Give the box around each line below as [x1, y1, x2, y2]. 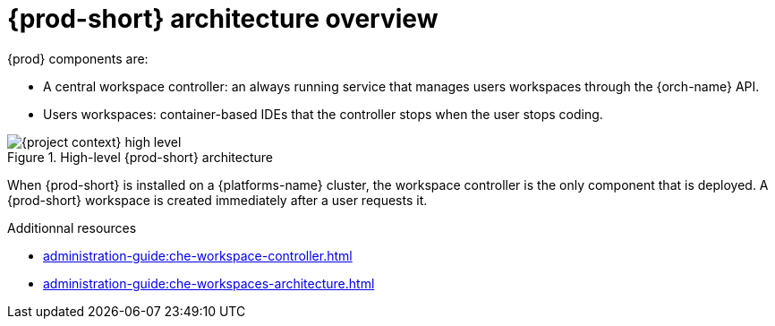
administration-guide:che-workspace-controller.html [43, 247, 353, 263]
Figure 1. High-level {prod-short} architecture [7, 149, 274, 165]
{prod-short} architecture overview [7, 4, 439, 34]
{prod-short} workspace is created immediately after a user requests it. [7, 192, 428, 208]
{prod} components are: [7, 50, 149, 66]
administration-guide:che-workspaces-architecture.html [43, 275, 375, 291]
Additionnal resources [7, 219, 137, 236]
